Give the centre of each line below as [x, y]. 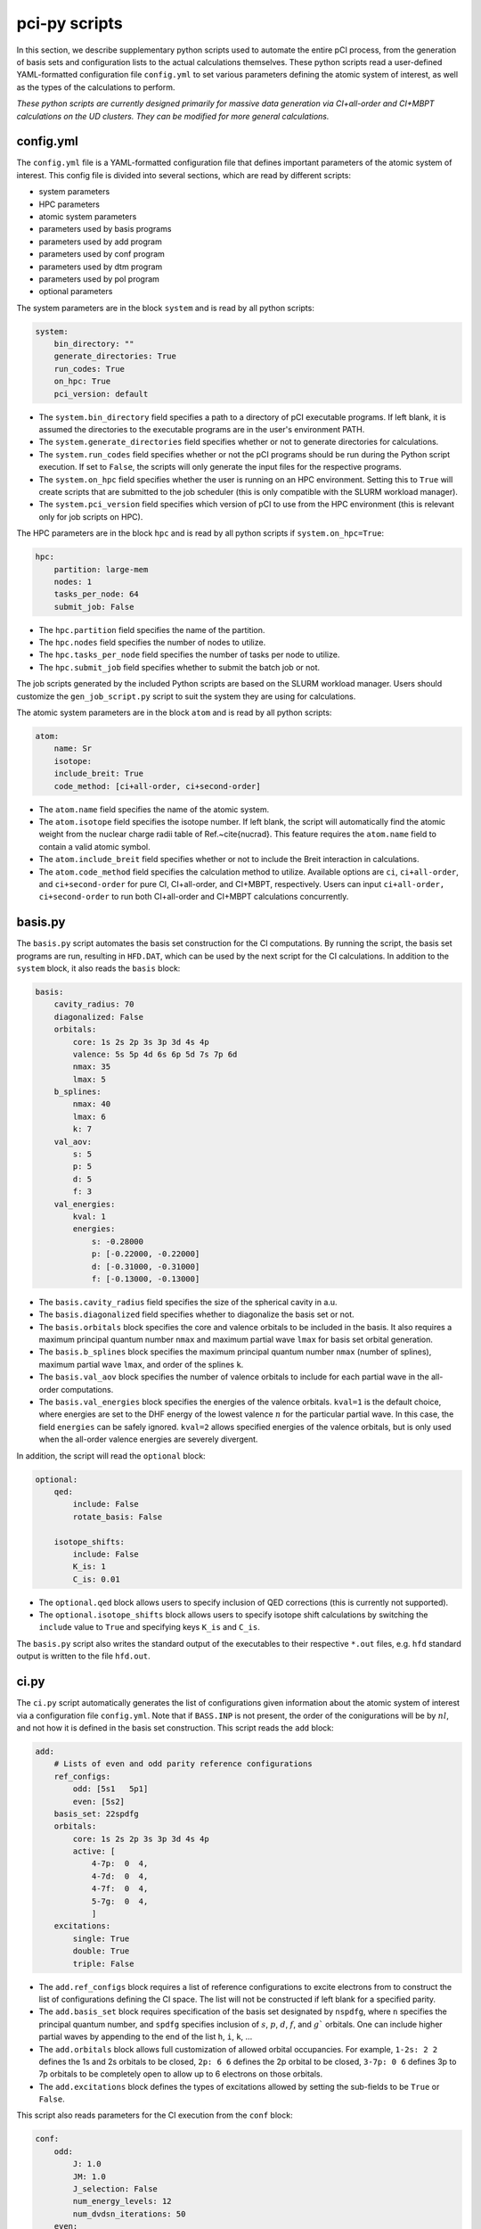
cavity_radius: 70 [94, 1004]
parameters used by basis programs [105, 229]
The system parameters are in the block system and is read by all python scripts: [166, 308]
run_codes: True [89, 369]
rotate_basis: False [118, 1517]
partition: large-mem [101, 569]
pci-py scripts [70, 23]
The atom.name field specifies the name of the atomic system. [154, 809]
